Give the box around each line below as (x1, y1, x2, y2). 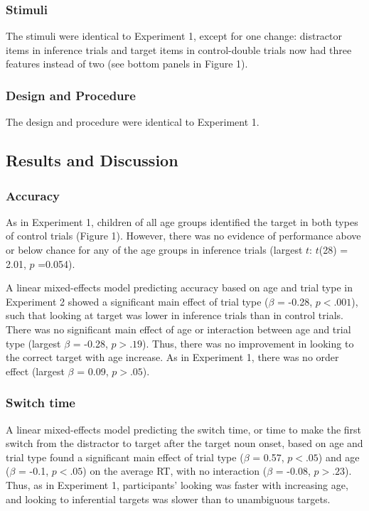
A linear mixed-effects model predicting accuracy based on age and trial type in (6, 280, 353, 295)
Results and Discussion (6, 149, 178, 171)
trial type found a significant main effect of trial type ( (6, 449, 244, 464)
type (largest (6, 335, 61, 350)
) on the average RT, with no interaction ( (82, 463, 267, 478)
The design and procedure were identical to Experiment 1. (6, 114, 260, 129)
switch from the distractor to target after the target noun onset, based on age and (6, 436, 363, 451)
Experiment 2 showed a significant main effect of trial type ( (6, 294, 269, 308)
